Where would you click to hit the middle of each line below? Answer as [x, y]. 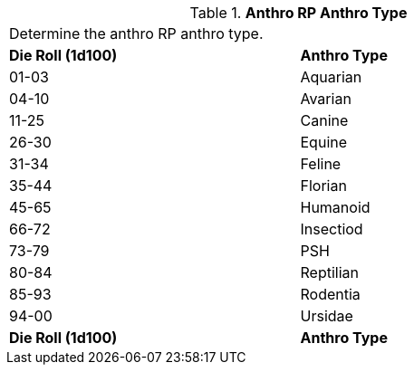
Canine [324, 120]
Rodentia [330, 294]
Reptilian [329, 272]
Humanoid [335, 207]
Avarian [326, 99]
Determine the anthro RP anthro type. [136, 33]
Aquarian [331, 77]
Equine [324, 142]
